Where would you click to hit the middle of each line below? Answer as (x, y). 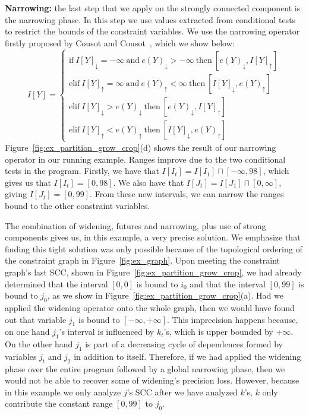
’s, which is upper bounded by (218, 332)
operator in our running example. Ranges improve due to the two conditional (145, 159)
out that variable (36, 319)
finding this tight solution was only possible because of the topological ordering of (154, 248)
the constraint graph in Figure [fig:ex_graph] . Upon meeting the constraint (142, 260)
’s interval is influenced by (107, 332)
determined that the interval (56, 283)
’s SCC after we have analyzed (182, 392)
